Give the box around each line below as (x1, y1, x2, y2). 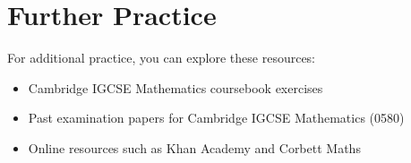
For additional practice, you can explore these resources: (7, 48, 316, 67)
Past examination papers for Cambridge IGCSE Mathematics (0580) (28, 108, 405, 127)
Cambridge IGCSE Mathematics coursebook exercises (28, 78, 323, 97)
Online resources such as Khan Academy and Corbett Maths (28, 138, 361, 157)
